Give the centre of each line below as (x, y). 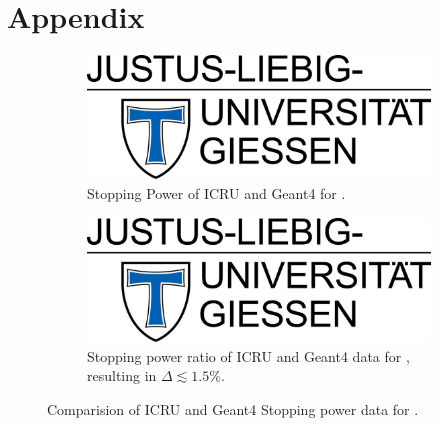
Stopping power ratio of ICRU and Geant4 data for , (248, 355)
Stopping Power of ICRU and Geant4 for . (216, 193)
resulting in (122, 375)
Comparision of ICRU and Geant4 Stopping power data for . (233, 408)
